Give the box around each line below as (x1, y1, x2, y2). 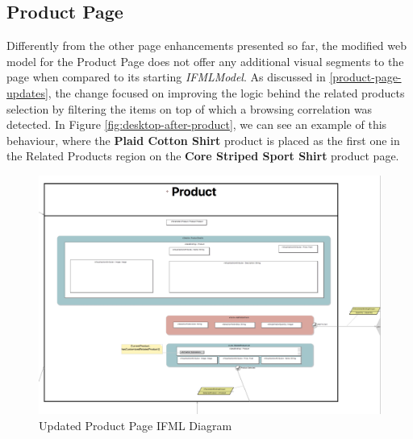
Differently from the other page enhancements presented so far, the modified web (6, 37, 407, 54)
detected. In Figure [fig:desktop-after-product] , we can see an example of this (6, 116, 387, 133)
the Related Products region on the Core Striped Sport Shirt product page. (6, 147, 399, 164)
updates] (6, 84, 48, 101)
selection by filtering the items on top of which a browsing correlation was (6, 100, 373, 117)
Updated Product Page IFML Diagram (39, 417, 232, 434)
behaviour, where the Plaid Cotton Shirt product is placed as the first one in (6, 131, 400, 148)
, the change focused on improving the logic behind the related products (48, 84, 405, 101)
